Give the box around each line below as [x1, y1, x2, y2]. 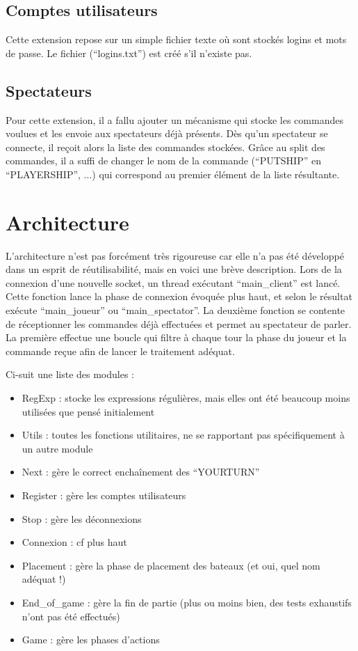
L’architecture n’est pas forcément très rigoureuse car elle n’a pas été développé [6, 248, 344, 262]
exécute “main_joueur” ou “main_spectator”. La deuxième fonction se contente [6, 303, 345, 317]
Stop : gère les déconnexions [22, 511, 142, 526]
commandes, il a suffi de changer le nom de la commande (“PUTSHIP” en [6, 153, 321, 168]
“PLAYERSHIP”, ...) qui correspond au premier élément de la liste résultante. [6, 166, 340, 181]
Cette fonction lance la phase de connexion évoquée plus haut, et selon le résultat [6, 289, 352, 304]
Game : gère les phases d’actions [22, 632, 160, 647]
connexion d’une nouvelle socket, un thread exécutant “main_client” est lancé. [6, 275, 341, 290]
